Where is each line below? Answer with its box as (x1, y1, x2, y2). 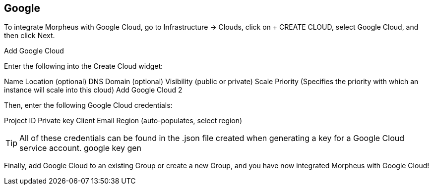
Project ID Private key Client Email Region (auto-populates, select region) (4, 116, 243, 125)
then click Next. (4, 31, 55, 40)
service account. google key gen (19, 143, 142, 153)
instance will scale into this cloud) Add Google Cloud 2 (4, 86, 183, 94)
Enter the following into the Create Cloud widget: (4, 62, 163, 71)
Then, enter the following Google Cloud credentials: (4, 101, 173, 110)
